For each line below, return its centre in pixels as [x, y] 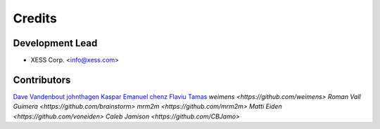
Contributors [42, 80]
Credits [35, 18]
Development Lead [55, 43]
